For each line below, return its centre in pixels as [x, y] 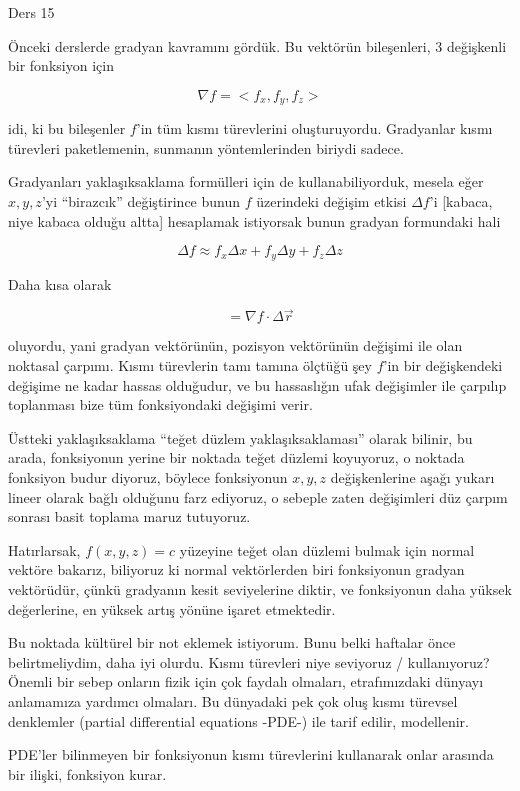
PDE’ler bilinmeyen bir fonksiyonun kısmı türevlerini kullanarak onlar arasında [251, 754]
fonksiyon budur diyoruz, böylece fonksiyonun [148, 477]
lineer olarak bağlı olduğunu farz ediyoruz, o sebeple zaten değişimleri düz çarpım [258, 496]
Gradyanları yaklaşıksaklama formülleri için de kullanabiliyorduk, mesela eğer [246, 181]
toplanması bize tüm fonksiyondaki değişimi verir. [160, 404]
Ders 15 [31, 12]
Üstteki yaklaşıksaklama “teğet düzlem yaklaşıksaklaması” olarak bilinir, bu [240, 437]
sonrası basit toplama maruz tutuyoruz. [129, 516]
